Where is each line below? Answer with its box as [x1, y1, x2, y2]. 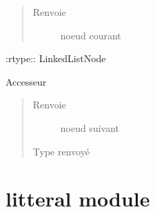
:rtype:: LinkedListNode [6, 51, 106, 66]
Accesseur [6, 74, 47, 88]
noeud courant [60, 28, 121, 42]
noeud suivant [60, 120, 120, 135]
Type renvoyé [32, 144, 90, 158]
